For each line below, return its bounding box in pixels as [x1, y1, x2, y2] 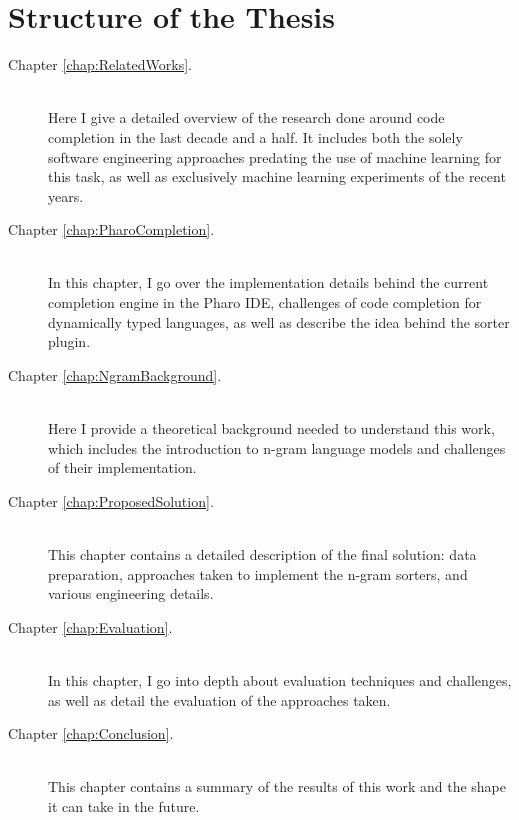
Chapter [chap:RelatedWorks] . [8, 54, 192, 75]
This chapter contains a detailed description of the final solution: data [48, 544, 477, 564]
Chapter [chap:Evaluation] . [8, 616, 173, 637]
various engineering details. [48, 583, 214, 604]
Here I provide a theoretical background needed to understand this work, [48, 418, 495, 439]
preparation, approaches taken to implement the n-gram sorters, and [48, 563, 468, 584]
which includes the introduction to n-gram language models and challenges [48, 437, 506, 458]
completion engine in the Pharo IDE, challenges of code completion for [48, 292, 482, 313]
